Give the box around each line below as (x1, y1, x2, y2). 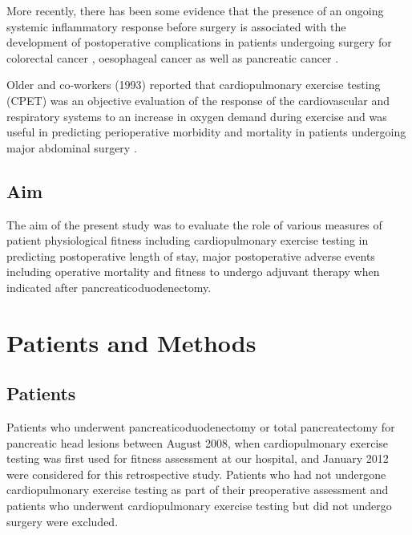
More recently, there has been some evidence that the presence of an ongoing (6, 2, 384, 18)
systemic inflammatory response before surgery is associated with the (6, 18, 346, 34)
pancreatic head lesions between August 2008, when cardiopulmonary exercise (6, 434, 389, 451)
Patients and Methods (6, 326, 256, 359)
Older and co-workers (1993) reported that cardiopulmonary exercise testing (6, 76, 381, 93)
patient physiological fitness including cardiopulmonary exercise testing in (6, 232, 369, 249)
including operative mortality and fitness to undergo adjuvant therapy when (6, 263, 380, 280)
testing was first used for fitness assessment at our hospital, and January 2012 (6, 450, 389, 467)
